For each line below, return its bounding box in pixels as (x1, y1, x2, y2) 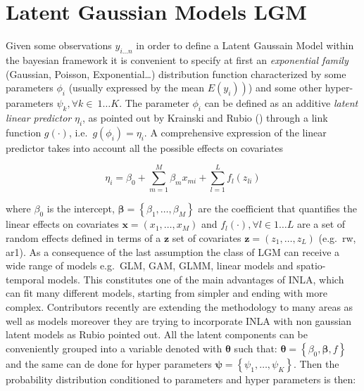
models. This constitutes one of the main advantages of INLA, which (47, 271, 344, 286)
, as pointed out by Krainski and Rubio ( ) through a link (82, 110, 328, 124)
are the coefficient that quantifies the (198, 201, 357, 216)
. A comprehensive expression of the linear (144, 124, 327, 139)
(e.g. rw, (318, 231, 356, 245)
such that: (234, 340, 277, 355)
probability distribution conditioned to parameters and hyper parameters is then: (6, 371, 356, 386)
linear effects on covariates (6, 217, 119, 231)
